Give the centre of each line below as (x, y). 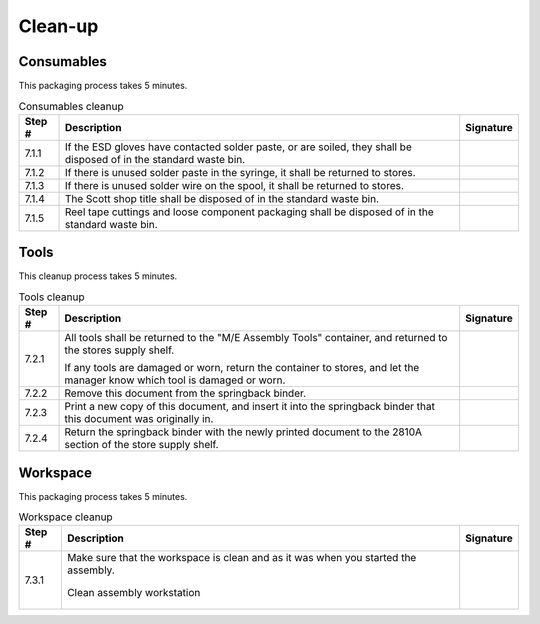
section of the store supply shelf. (141, 445)
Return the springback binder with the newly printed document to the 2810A (243, 432)
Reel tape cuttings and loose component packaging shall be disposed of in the (249, 212)
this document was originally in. (139, 419)
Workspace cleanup (66, 517)
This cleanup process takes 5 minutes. (98, 276)
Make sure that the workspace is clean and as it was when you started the (241, 558)
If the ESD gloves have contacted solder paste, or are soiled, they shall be (238, 147)
